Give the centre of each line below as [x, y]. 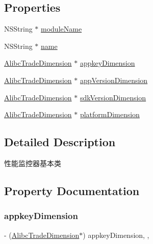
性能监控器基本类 [33, 163]
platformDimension [110, 114]
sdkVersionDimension [113, 97]
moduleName [61, 29]
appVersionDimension [114, 80]
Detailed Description [60, 142]
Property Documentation [72, 190]
